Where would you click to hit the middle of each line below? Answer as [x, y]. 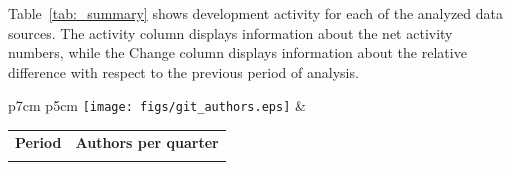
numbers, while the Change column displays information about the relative [237, 52]
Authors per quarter [147, 141]
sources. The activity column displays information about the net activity [230, 32]
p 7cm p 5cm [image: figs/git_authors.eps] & [157, 105]
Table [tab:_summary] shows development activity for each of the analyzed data [255, 13]
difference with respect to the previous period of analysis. [183, 71]
